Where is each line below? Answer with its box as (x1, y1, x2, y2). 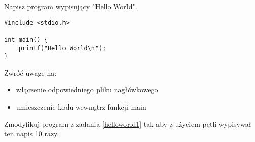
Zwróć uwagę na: (4, 67, 57, 78)
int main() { (4, 35, 48, 43)
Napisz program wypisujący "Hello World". (4, 1, 137, 11)
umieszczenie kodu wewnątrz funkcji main (16, 101, 146, 112)
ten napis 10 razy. (4, 128, 59, 139)
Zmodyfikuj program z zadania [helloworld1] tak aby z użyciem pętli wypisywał (4, 118, 251, 129)
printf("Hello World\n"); (18, 44, 106, 52)
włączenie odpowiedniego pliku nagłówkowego (16, 84, 158, 95)
